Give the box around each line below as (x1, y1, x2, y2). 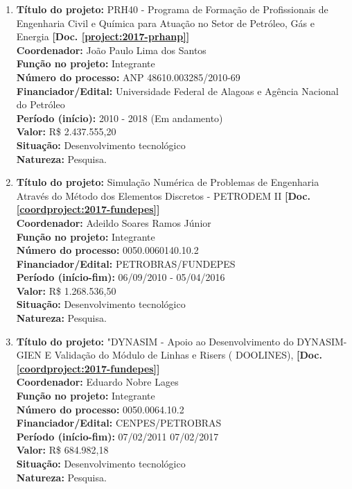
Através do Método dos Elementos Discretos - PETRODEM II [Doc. (16, 188, 310, 203)
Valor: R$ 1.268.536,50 (16, 283, 116, 298)
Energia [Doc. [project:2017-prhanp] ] (16, 29, 190, 44)
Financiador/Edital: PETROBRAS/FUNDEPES (16, 256, 236, 271)
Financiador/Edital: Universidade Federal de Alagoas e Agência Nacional (16, 83, 339, 98)
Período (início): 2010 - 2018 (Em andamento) (16, 110, 223, 125)
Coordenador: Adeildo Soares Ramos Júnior (16, 215, 211, 230)
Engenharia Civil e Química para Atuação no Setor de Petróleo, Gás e (16, 15, 315, 30)
